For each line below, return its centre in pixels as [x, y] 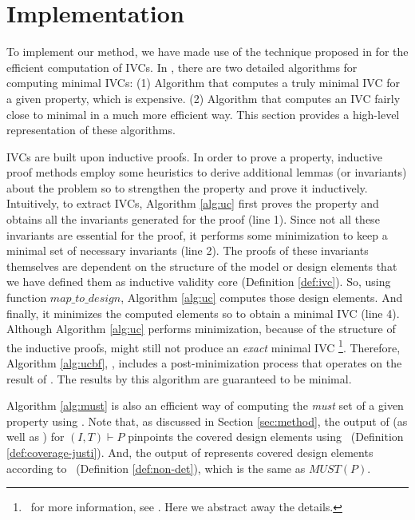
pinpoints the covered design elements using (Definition [266, 437]
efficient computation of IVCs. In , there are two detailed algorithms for [182, 67]
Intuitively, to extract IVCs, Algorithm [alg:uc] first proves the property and [193, 203]
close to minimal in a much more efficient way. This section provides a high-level [203, 114]
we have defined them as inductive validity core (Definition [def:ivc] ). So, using [199, 282]
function [27, 298]
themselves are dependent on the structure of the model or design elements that [202, 266]
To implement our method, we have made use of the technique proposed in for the [207, 52]
